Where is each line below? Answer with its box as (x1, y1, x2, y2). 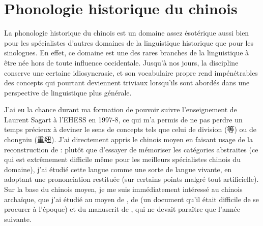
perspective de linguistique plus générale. (4, 87, 132, 98)
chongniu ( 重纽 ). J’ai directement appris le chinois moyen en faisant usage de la (4, 134, 253, 145)
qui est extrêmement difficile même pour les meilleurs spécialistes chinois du (4, 154, 241, 165)
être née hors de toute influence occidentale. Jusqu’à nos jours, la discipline (4, 57, 239, 68)
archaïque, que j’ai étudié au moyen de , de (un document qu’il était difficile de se (4, 193, 259, 204)
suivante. (4, 213, 32, 224)
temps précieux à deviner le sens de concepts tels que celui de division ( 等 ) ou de (4, 124, 256, 135)
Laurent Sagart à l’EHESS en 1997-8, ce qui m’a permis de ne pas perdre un (4, 114, 243, 124)
